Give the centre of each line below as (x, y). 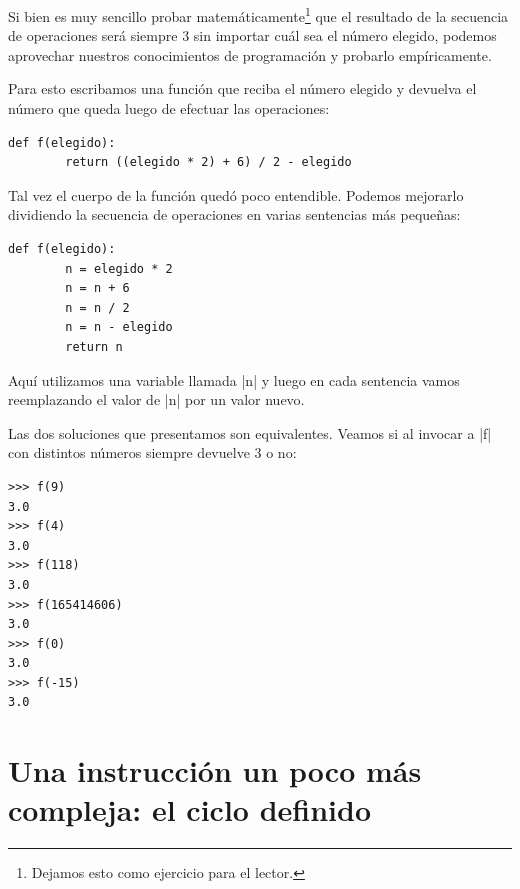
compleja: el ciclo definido (190, 809)
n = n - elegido (119, 327)
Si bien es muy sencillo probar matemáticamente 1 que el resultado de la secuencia (258, 14)
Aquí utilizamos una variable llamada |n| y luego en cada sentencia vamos (234, 379)
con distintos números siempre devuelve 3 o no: (152, 452)
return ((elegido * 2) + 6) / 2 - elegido (208, 162)
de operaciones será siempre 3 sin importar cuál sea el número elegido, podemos (252, 35)
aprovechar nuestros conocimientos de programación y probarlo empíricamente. (250, 54)
